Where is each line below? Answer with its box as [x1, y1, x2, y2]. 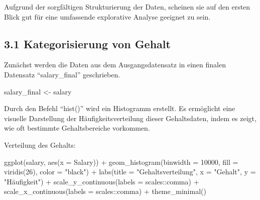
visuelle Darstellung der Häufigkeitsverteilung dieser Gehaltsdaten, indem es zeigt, [4, 113, 256, 123]
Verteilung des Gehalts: [4, 139, 76, 150]
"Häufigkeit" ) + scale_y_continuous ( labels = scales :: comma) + [4, 176, 199, 186]
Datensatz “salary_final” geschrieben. [4, 69, 120, 79]
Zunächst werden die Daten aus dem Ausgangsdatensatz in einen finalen [4, 59, 226, 70]
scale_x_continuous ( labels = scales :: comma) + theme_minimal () [4, 186, 206, 196]
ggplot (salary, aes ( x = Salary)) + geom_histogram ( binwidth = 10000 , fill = [4, 156, 238, 167]
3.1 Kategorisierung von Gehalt [4, 36, 171, 51]
